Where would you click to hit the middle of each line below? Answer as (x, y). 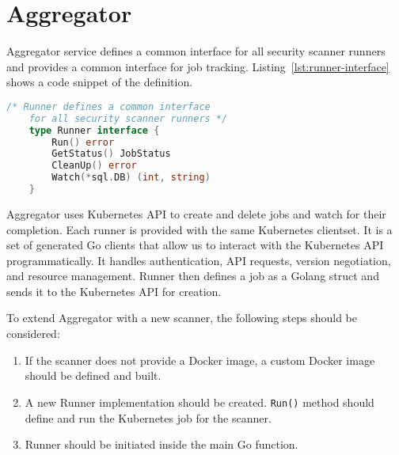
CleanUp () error (94, 166)
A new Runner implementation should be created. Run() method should (199, 402)
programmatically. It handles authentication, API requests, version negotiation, (199, 260)
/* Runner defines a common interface (108, 106)
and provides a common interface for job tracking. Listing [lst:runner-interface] (198, 66)
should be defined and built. (93, 375)
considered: (33, 334)
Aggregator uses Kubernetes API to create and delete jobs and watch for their (196, 213)
